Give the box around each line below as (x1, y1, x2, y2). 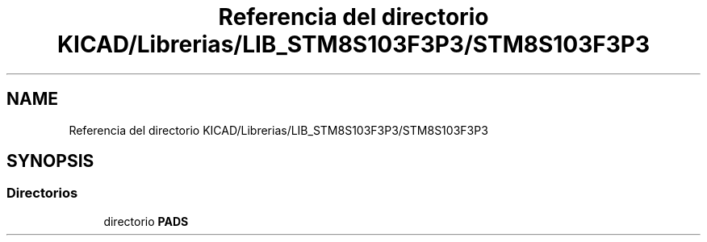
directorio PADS (103, 214, 189, 228)
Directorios (6, 185, 78, 202)
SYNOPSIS (6, 151, 94, 172)
